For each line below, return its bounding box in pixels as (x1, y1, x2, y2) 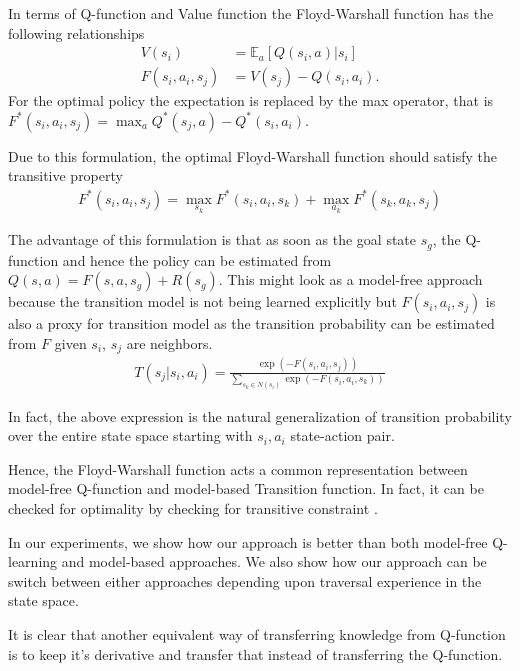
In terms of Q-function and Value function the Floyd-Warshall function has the (8, 3, 494, 23)
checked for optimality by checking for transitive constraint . (8, 498, 378, 519)
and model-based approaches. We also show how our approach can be (61, 551, 487, 572)
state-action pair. (290, 425, 395, 446)
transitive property (8, 165, 123, 186)
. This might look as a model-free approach (218, 269, 483, 290)
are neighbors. (126, 332, 213, 353)
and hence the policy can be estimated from (62, 249, 332, 270)
